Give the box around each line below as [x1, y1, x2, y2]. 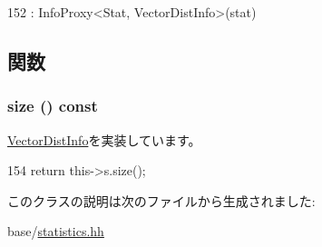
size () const [7, 94, 98, 117]
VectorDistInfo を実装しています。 [7, 130, 201, 149]
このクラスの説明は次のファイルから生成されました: [7, 191, 316, 210]
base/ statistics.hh [7, 222, 104, 241]
